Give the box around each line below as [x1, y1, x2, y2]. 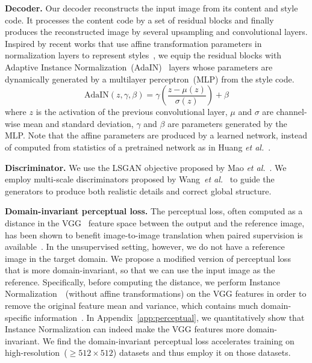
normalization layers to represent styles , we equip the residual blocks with [5, 49, 282, 61]
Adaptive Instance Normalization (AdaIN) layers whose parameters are [5, 60, 273, 73]
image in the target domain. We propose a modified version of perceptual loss [5, 252, 291, 264]
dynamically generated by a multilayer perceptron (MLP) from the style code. [5, 72, 295, 85]
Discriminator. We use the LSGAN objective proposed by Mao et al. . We [5, 161, 287, 173]
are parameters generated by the [167, 117, 287, 129]
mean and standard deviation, [23, 117, 134, 129]
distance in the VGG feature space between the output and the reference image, [5, 216, 305, 229]
